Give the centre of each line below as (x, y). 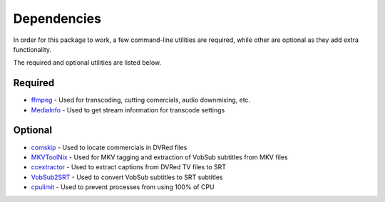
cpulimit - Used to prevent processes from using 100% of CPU (123, 187)
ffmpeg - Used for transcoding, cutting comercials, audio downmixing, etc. (141, 100)
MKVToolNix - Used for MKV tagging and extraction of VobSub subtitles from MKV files (159, 157)
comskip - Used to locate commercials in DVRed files (109, 147)
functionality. (32, 49)
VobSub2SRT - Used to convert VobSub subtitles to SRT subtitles (127, 177)
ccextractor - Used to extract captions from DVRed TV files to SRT (129, 167)
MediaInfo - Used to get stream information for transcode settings (128, 110)
